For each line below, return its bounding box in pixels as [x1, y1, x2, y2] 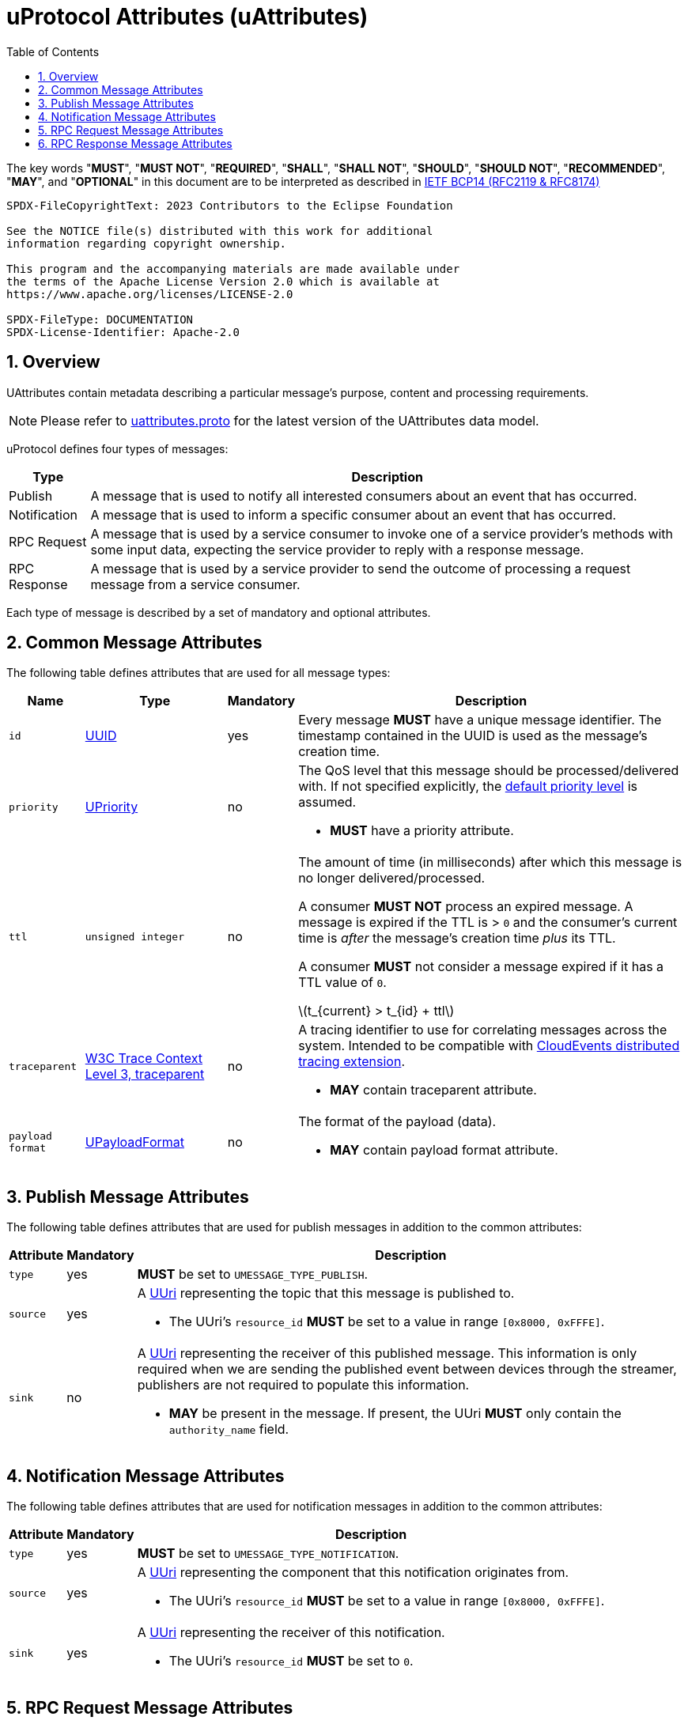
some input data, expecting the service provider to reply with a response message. [90, 541, 584, 558]
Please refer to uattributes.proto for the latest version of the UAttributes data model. [40, 412, 539, 429]
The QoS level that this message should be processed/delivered [298, 762, 679, 779]
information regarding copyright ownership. [6, 236, 287, 250]
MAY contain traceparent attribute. [330, 1082, 537, 1098]
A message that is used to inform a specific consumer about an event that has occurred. [90, 506, 617, 523]
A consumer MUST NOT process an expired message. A [298, 898, 633, 915]
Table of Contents [6, 44, 100, 59]
